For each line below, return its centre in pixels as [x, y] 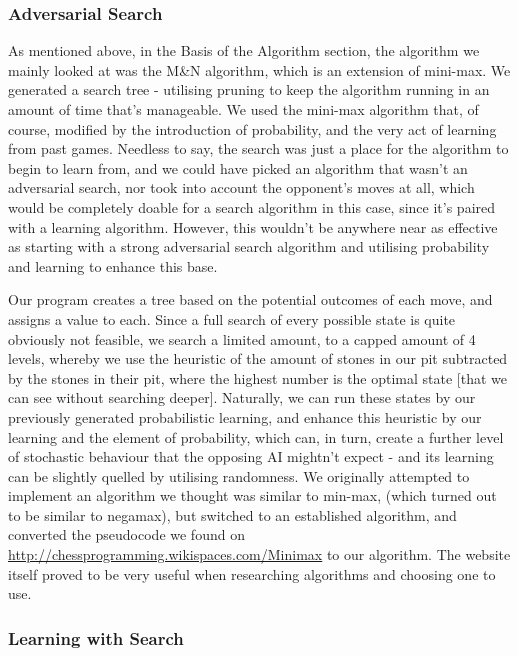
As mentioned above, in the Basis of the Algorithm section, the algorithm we [244, 50]
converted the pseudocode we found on [126, 534]
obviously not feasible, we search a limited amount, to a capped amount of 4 [242, 338]
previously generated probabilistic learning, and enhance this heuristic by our [245, 416]
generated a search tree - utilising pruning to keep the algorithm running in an [249, 89]
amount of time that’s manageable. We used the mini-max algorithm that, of [243, 109]
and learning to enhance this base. [113, 265]
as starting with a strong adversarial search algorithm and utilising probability [249, 246]
